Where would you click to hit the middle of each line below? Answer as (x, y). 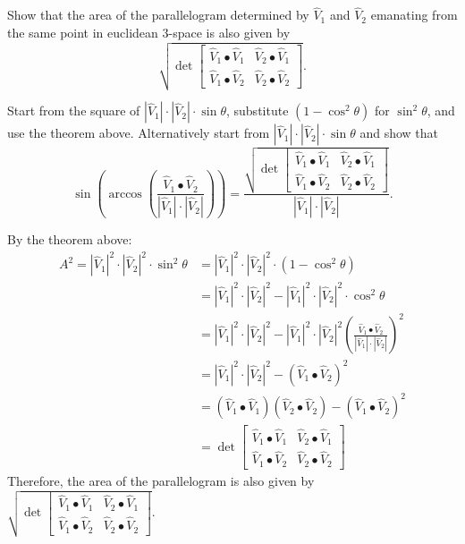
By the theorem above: (70, 239)
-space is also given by (229, 32)
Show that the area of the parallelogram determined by (158, 15)
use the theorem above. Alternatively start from (139, 133)
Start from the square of (74, 110)
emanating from (414, 15)
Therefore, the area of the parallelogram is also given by (161, 480)
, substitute (257, 110)
